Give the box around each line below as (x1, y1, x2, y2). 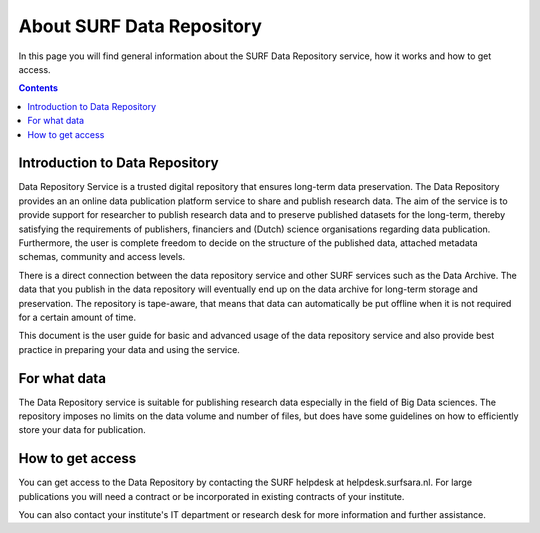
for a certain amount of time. (18, 311, 137, 323)
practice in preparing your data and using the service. (18, 343, 240, 355)
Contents (18, 82, 59, 94)
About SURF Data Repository (18, 15, 262, 37)
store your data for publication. (18, 424, 146, 436)
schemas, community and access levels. (18, 251, 186, 263)
